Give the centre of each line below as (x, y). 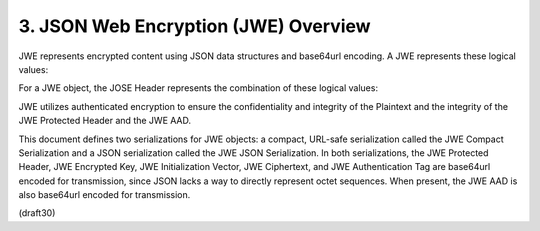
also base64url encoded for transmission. (104, 195)
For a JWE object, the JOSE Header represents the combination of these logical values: (198, 88)
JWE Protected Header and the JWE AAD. (105, 121)
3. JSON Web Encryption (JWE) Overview (194, 26)
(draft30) (37, 213)
